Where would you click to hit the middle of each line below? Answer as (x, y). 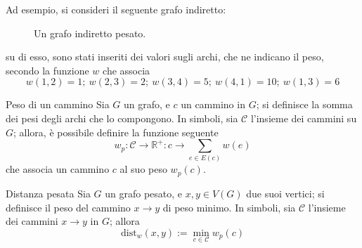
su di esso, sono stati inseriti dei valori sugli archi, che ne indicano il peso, (165, 57)
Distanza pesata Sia (48, 193)
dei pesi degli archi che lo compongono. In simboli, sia (122, 118)
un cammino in (213, 104)
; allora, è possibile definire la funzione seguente (116, 132)
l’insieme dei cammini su (304, 118)
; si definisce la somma (304, 104)
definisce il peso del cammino (68, 207)
